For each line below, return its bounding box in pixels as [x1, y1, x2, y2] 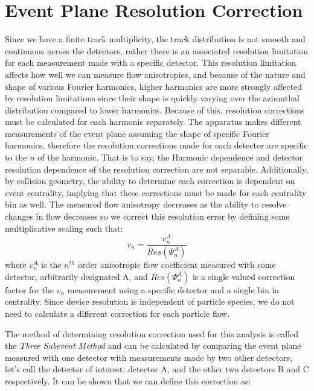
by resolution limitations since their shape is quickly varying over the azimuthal [5, 92, 300, 104]
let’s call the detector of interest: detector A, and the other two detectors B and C [5, 363, 309, 375]
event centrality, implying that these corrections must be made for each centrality [5, 186, 307, 199]
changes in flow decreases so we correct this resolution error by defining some [5, 210, 290, 223]
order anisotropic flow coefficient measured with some [78, 258, 276, 271]
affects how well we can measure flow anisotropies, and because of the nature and [5, 68, 306, 80]
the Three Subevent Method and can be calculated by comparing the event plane [5, 339, 301, 352]
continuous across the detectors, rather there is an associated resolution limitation [5, 44, 309, 57]
